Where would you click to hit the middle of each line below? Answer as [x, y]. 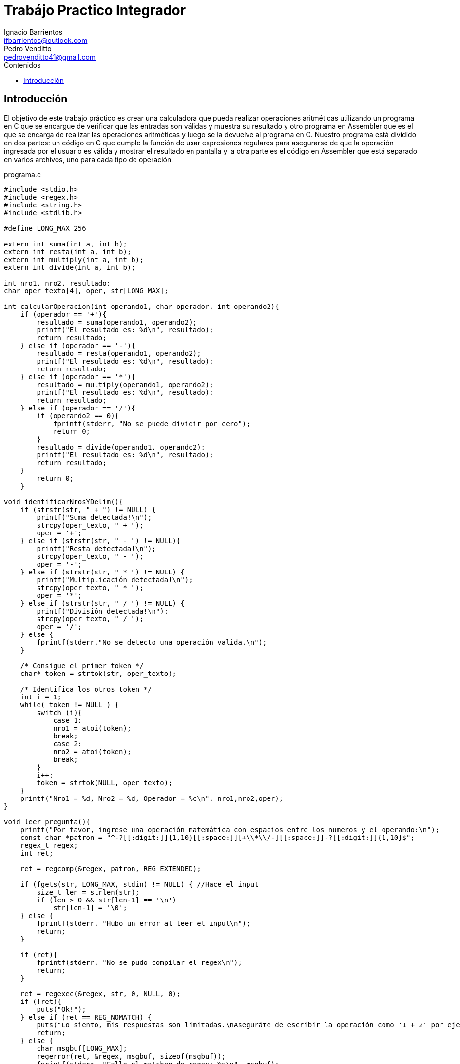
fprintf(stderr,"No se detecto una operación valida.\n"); [152, 642]
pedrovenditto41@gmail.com [50, 57]
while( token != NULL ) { [70, 705]
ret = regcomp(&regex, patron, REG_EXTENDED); [111, 869]
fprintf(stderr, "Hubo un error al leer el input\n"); [144, 923]
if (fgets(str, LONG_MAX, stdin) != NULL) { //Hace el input [139, 884]
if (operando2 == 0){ [78, 416]
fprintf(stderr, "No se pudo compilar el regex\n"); [139, 962]
